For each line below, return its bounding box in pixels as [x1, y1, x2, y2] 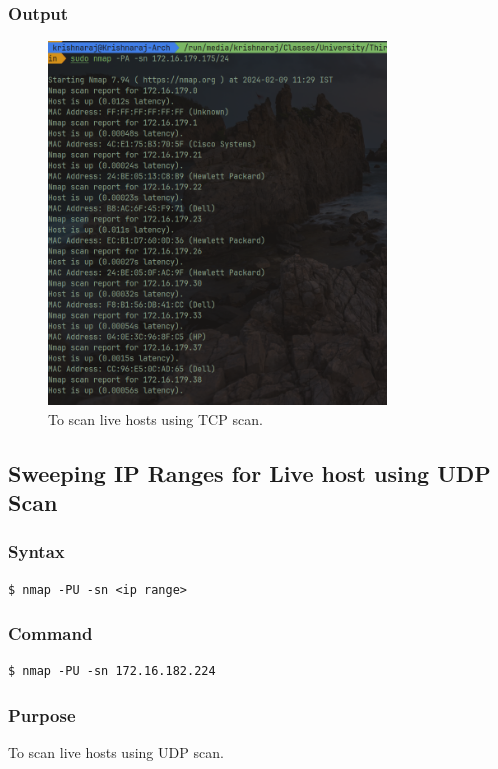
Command [8, 621, 93, 646]
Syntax [8, 539, 65, 564]
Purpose [8, 703, 76, 727]
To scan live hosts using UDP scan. [8, 742, 224, 763]
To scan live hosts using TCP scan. [48, 408, 263, 429]
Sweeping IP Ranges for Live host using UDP [8, 457, 491, 488]
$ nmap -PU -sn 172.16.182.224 [8, 664, 216, 679]
